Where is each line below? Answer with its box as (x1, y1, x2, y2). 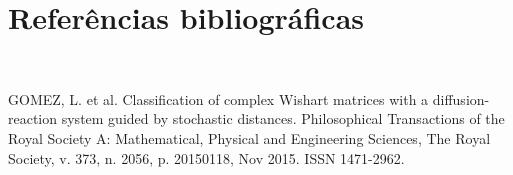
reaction (8, 108, 58, 129)
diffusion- (432, 88, 490, 109)
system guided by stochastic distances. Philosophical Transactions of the (61, 108, 505, 129)
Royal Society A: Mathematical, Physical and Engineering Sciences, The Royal (8, 127, 491, 148)
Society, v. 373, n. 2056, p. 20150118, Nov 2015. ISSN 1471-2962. (8, 147, 405, 168)
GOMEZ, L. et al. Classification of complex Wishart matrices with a (8, 88, 429, 109)
